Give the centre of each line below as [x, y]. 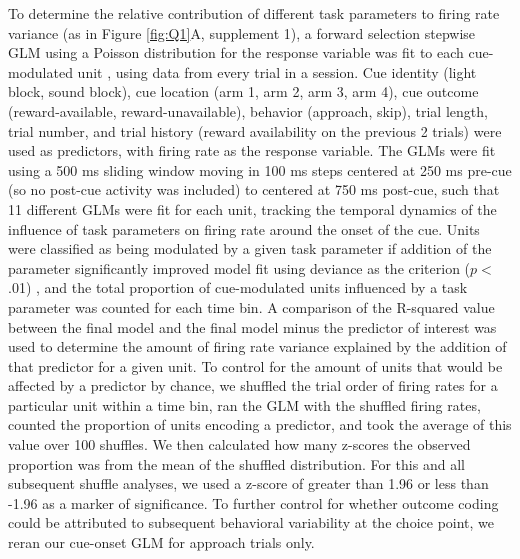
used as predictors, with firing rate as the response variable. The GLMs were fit [252, 150]
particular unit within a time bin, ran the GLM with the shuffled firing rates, [244, 404]
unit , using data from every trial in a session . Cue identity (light [277, 71]
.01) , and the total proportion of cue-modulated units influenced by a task [238, 287]
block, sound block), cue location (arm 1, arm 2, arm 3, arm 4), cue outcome [243, 91]
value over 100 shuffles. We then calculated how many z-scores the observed [239, 444]
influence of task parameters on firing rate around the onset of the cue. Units [244, 228]
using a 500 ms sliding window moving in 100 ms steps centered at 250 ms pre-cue [260, 169]
